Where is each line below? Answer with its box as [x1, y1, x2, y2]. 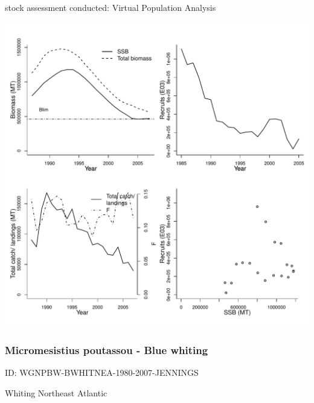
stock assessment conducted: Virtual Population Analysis [5, 1, 216, 13]
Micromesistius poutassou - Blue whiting [5, 343, 208, 358]
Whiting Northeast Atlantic [5, 387, 107, 399]
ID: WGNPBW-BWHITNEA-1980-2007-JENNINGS [5, 366, 199, 379]
